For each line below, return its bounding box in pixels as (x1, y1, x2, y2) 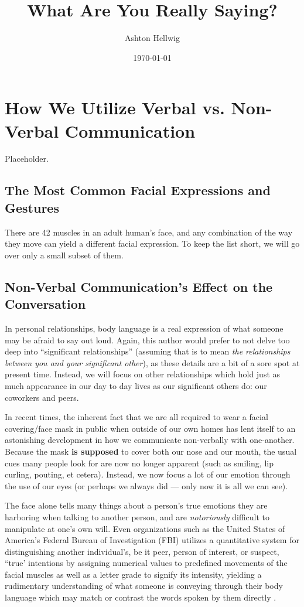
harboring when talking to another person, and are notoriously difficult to (5, 510, 269, 523)
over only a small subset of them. (5, 248, 124, 261)
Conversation (5, 295, 86, 313)
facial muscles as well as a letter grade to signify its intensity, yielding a (5, 568, 262, 580)
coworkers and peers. (5, 391, 79, 403)
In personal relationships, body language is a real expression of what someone (5, 322, 283, 334)
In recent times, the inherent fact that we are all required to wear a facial (5, 411, 268, 423)
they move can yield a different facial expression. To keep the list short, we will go (5, 237, 300, 250)
